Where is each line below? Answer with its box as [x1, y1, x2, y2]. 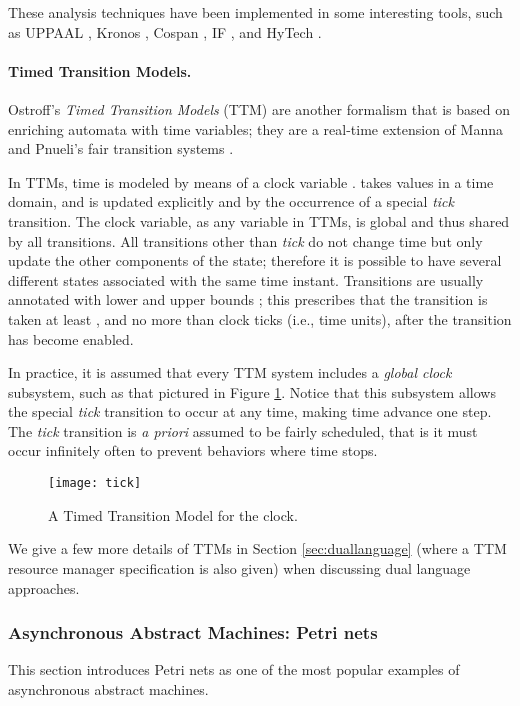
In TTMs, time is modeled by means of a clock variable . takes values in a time [8, 171, 494, 192]
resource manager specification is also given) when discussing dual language [8, 557, 471, 578]
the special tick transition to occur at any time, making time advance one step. [8, 401, 492, 422]
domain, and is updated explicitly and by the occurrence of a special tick [8, 191, 454, 212]
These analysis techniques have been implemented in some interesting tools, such [8, 2, 503, 22]
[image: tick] [48, 476, 142, 491]
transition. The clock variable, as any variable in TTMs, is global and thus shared [8, 210, 510, 231]
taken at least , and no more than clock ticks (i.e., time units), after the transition [8, 308, 512, 329]
